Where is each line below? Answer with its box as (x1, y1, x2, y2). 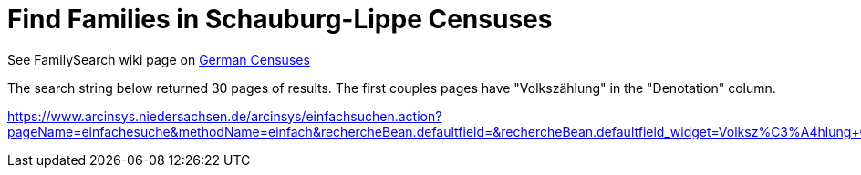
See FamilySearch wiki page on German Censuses (7, 51, 310, 67)
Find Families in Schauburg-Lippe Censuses (7, 4, 553, 35)
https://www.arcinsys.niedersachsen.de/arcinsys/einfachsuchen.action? (7, 108, 442, 124)
